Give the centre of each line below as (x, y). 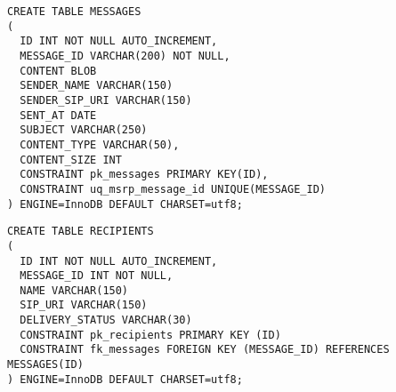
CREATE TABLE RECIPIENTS (81, 232)
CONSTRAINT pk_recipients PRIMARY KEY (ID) (150, 335)
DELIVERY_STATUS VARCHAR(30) (106, 320)
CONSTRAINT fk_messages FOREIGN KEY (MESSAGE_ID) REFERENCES (205, 350)
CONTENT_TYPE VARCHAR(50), (100, 144)
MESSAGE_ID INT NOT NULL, (97, 276)
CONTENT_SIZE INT (71, 160)
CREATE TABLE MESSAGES (74, 12)
